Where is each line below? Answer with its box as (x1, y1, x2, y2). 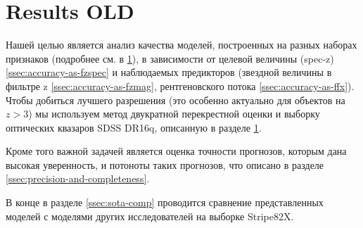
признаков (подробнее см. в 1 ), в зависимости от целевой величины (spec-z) (6, 51, 334, 65)
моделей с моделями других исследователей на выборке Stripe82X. (6, 208, 294, 223)
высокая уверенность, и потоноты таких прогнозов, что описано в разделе (6, 157, 324, 172)
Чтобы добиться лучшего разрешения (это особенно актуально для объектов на (6, 92, 345, 107)
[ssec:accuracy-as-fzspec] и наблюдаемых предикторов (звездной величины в (6, 65, 332, 80)
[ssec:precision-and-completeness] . (6, 171, 150, 186)
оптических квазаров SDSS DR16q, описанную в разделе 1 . (6, 120, 262, 134)
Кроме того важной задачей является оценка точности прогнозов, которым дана (6, 144, 347, 158)
